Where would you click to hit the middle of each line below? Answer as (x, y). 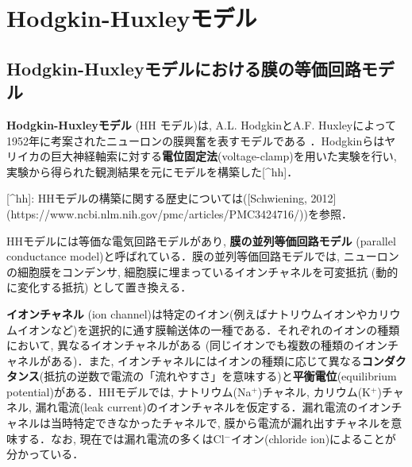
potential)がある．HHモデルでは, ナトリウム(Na (129, 391)
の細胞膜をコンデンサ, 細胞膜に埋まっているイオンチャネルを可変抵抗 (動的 (202, 271)
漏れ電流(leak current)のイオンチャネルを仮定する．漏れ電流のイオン (213, 407)
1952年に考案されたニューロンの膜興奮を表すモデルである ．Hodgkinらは (196, 140)
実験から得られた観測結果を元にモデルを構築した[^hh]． (152, 171)
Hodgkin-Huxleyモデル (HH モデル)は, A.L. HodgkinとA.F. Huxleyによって (202, 124)
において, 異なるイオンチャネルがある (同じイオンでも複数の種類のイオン (197, 345)
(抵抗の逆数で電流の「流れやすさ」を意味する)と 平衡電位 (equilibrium (218, 376)
